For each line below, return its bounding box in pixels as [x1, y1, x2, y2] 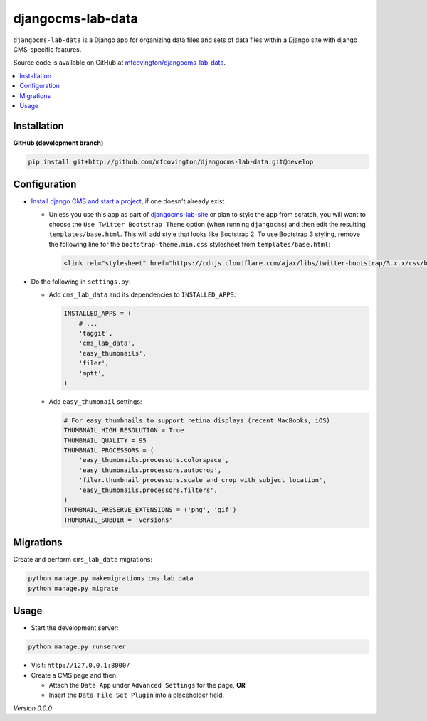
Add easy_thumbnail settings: [48, 397, 142, 405]
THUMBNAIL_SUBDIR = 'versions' [63, 516, 174, 524]
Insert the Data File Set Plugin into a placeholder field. [48, 690, 225, 700]
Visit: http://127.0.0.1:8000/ [31, 661, 130, 670]
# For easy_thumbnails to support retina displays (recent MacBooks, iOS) [63, 416, 331, 424]
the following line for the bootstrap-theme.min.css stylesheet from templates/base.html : [48, 240, 331, 248]
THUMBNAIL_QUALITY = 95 [63, 436, 147, 444]
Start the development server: [31, 624, 119, 632]
